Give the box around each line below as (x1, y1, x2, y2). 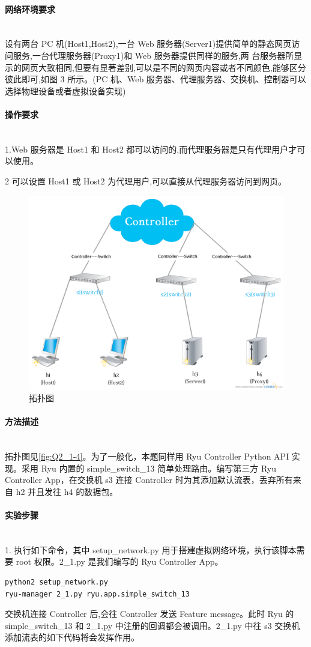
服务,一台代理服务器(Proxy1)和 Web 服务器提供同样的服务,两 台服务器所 (13, 49, 294, 61)
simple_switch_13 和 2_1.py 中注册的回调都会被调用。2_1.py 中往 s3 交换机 (5, 619, 300, 631)
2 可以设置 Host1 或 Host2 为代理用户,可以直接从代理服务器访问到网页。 (5, 174, 287, 187)
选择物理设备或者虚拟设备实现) (5, 84, 126, 97)
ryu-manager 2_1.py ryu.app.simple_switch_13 (5, 589, 190, 598)
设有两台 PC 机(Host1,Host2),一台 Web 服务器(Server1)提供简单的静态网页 (5, 37, 292, 50)
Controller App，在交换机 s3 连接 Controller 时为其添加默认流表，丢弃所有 (5, 473, 293, 486)
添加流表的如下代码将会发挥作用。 (5, 631, 139, 643)
